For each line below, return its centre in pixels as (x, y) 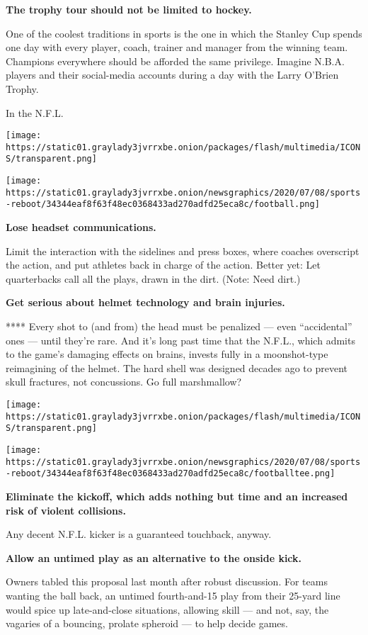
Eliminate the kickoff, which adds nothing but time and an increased (177, 496)
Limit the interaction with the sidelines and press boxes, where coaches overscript (183, 251)
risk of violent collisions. (66, 510)
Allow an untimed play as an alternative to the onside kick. (154, 557)
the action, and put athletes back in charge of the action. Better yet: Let (163, 265)
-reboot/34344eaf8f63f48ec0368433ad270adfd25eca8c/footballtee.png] (171, 474)
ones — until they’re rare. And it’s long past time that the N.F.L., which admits (180, 340)
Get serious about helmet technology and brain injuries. (145, 302)
